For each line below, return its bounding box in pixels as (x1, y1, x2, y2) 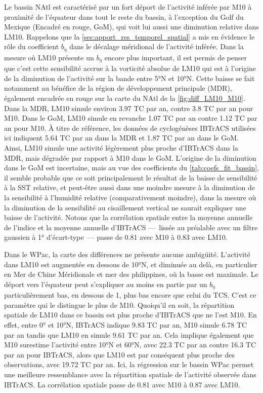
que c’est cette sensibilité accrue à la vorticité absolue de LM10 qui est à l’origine (4, 63, 256, 74)
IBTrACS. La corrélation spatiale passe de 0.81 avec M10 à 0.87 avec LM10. (4, 379, 240, 389)
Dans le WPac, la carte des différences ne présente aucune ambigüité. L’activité (4, 248, 250, 259)
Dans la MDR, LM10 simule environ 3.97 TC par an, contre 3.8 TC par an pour (4, 102, 253, 113)
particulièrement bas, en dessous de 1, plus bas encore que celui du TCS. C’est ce (4, 290, 256, 300)
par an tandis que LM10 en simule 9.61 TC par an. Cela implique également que (4, 329, 254, 340)
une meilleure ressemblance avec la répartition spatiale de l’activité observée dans (4, 369, 256, 379)
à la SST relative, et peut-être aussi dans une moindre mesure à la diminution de (4, 182, 255, 193)
